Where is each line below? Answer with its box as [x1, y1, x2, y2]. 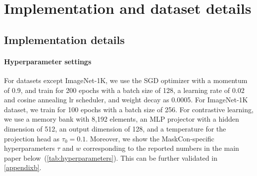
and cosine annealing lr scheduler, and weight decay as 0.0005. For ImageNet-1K [4, 94, 248, 105]
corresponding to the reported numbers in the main [83, 143, 239, 153]
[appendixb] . [4, 162, 42, 173]
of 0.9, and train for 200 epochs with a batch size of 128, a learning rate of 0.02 [4, 85, 245, 95]
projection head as [4, 133, 60, 143]
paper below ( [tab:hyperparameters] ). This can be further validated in [4, 152, 217, 163]
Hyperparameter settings [4, 56, 92, 66]
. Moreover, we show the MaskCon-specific [86, 133, 214, 143]
